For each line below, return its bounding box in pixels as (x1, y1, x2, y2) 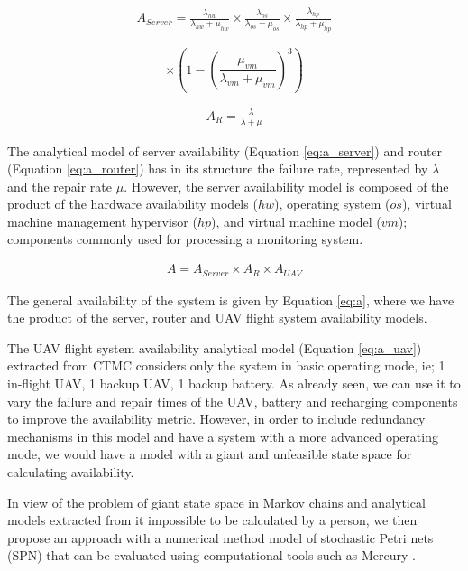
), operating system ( (274, 194, 390, 213)
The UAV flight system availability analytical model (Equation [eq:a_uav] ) (7, 338, 422, 357)
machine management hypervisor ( (7, 211, 197, 230)
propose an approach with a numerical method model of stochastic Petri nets (7, 528, 434, 547)
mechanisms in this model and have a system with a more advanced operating (7, 426, 438, 445)
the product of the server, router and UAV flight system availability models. (7, 308, 427, 327)
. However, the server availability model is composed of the (124, 176, 449, 195)
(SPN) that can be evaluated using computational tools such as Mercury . (7, 546, 416, 565)
